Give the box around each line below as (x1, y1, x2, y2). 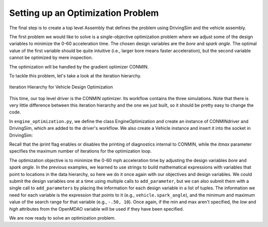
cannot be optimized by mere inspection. (9, 55, 93, 60)
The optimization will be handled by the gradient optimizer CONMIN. (9, 63, 149, 69)
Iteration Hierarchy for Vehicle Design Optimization (9, 84, 113, 90)
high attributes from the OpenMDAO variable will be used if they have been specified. (9, 206, 184, 212)
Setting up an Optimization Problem (9, 7, 159, 18)
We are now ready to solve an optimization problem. (9, 215, 116, 221)
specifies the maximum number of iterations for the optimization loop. (9, 148, 152, 154)
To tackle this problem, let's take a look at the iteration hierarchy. (9, 72, 141, 79)
